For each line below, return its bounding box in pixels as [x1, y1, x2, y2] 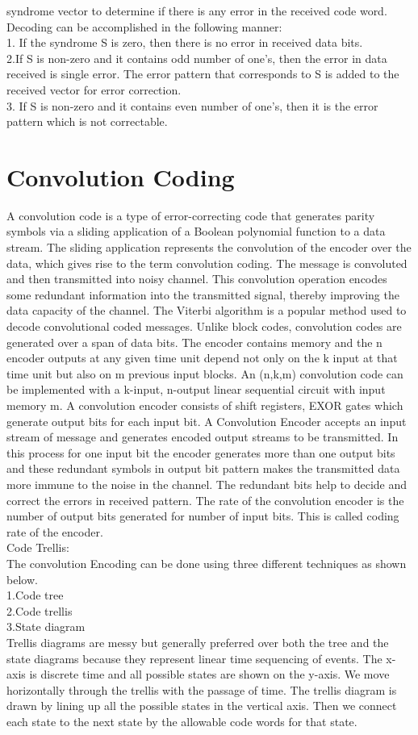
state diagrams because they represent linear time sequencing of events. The [6, 649, 382, 666]
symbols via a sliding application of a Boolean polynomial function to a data [6, 223, 386, 240]
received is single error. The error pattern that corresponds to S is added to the [6, 65, 399, 82]
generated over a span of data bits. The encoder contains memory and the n [6, 333, 382, 350]
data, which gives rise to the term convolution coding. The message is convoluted [6, 254, 408, 271]
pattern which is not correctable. [6, 113, 168, 130]
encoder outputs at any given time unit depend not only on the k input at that [6, 349, 398, 366]
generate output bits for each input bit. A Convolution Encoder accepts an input [6, 412, 407, 429]
